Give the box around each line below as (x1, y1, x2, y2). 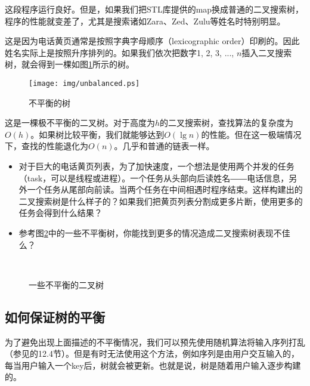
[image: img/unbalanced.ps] (29, 79, 140, 88)
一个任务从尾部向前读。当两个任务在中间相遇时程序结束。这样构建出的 (27, 183, 303, 196)
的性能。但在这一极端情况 (201, 128, 302, 140)
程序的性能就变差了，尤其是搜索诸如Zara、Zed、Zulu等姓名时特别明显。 (5, 14, 286, 27)
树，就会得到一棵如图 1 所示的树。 (5, 58, 134, 70)
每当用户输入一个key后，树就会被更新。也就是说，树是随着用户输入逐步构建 (5, 359, 301, 371)
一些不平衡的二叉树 (29, 278, 104, 291)
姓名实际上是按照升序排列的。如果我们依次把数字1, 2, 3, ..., (5, 46, 234, 58)
